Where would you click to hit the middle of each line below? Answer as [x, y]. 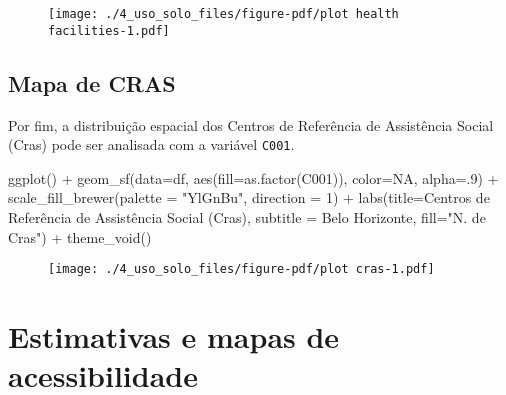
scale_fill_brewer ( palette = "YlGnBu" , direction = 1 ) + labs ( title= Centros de [249, 197]
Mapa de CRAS [92, 82]
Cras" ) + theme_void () [80, 236]
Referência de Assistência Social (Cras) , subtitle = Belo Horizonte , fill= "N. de [247, 216]
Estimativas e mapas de [174, 335]
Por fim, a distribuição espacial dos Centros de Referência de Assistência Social [251, 124]
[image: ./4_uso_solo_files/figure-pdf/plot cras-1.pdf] [241, 269]
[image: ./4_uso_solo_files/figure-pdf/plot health [223, 14]
